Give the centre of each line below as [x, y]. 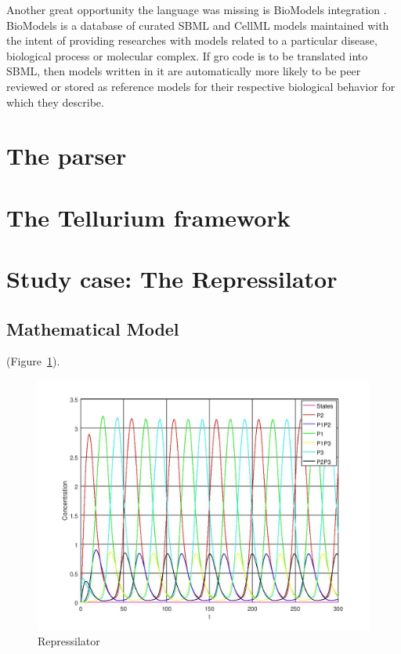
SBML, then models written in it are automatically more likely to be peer [184, 71]
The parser [67, 156]
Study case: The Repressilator [172, 279]
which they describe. [55, 102]
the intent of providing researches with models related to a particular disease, [192, 40]
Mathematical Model [93, 328]
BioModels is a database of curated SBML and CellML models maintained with [198, 25]
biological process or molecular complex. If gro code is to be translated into [187, 55]
